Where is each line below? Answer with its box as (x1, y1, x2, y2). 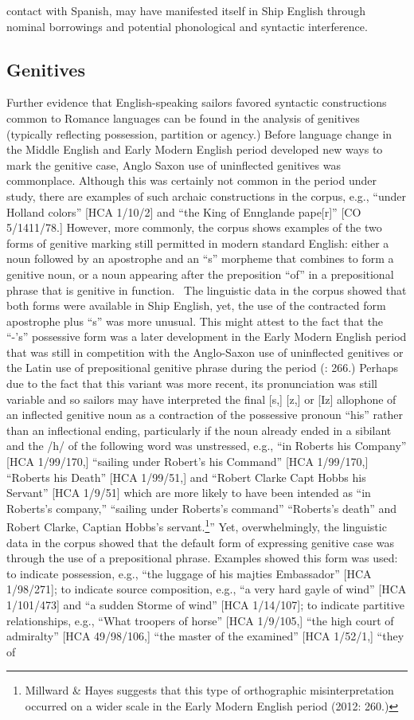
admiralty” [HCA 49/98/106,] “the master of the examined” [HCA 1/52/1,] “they (6, 628, 404, 644)
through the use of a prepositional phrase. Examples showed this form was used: (6, 550, 398, 566)
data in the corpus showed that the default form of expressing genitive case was (6, 534, 395, 550)
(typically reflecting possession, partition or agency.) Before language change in (6, 125, 393, 142)
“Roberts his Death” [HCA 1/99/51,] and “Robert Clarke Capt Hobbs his (6, 468, 366, 485)
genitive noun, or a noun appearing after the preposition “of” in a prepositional (6, 265, 394, 282)
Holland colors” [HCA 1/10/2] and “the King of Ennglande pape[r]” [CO (6, 203, 361, 220)
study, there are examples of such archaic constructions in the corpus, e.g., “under (6, 187, 406, 204)
